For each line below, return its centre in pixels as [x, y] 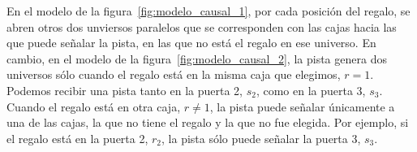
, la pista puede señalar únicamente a [302, 106]
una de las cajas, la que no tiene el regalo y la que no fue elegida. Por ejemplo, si [208, 122]
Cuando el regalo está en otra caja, [94, 106]
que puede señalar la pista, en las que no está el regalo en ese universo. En [191, 43]
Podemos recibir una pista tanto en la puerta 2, [125, 90]
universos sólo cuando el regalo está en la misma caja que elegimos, [174, 74]
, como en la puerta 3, [311, 90]
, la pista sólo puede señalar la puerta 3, [261, 138]
